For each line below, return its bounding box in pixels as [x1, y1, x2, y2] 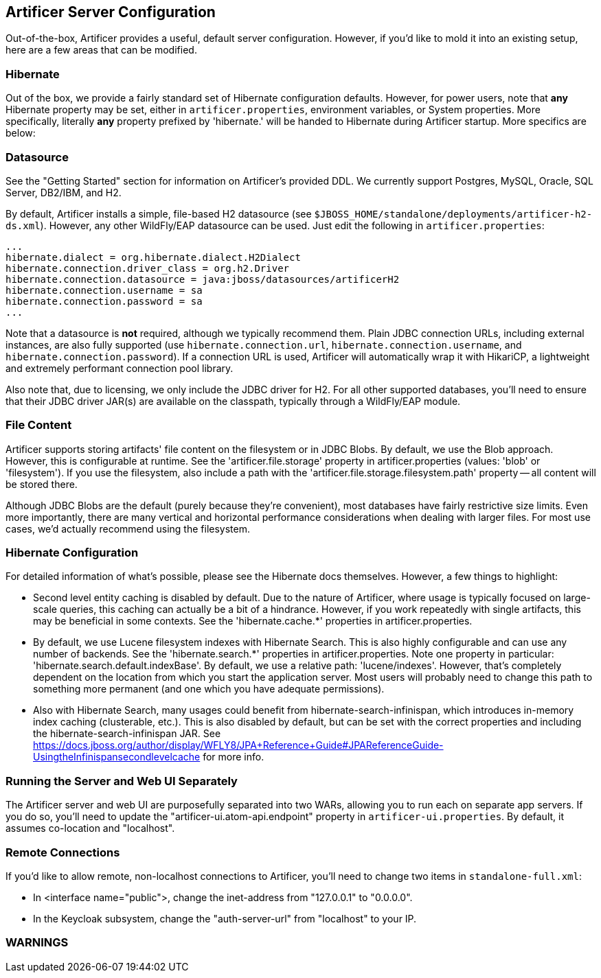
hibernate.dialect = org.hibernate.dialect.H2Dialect [5, 251, 301, 263]
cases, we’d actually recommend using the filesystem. [5, 522, 251, 535]
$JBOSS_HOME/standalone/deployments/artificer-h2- [314, 208, 593, 220]
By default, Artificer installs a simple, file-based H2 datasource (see [5, 207, 312, 220]
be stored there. [5, 478, 78, 490]
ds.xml [5, 220, 41, 231]
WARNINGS [5, 935, 69, 950]
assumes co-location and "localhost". [5, 822, 175, 835]
